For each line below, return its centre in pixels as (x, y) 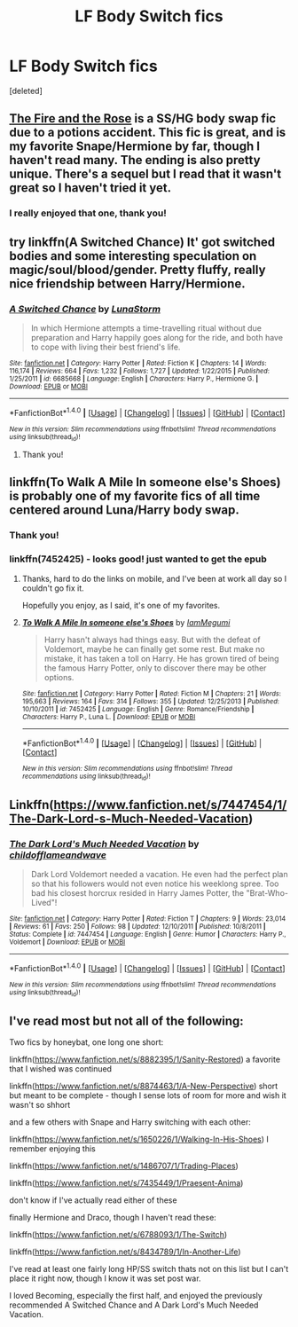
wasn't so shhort (40, 1105)
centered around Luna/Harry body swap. (124, 510)
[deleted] (26, 90)
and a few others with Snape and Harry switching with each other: (130, 1122)
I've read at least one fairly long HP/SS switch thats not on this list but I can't (149, 1269)
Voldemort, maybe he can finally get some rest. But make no (155, 648)
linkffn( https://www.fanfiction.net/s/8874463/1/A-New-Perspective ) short (144, 1086)
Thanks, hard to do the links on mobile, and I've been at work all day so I (154, 578)
